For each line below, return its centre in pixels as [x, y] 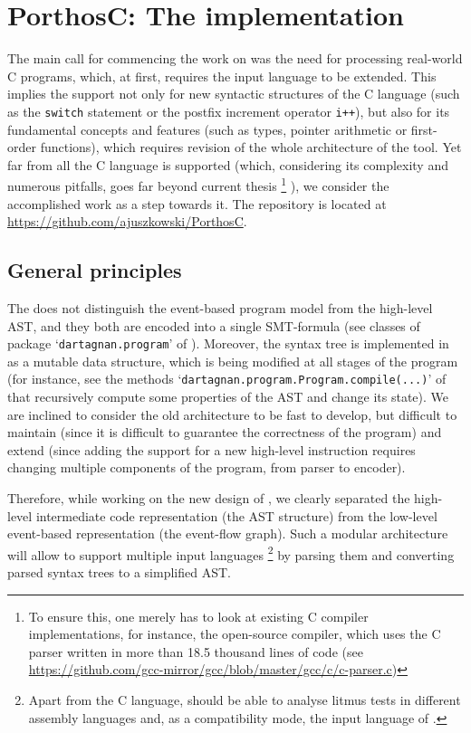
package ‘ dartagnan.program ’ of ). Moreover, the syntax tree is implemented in [228, 343]
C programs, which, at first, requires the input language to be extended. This [222, 76]
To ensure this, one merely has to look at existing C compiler [198, 616]
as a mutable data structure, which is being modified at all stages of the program [233, 361]
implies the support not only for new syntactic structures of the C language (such [234, 94]
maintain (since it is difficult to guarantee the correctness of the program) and [225, 432]
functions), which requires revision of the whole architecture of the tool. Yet [251, 147]
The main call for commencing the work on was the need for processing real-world [235, 58]
